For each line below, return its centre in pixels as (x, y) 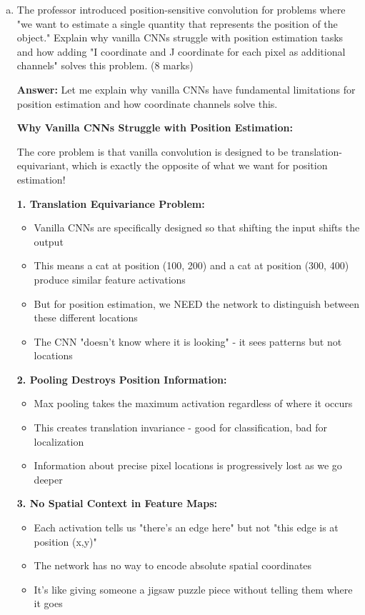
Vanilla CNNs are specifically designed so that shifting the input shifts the (197, 227)
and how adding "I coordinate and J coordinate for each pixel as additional (181, 51)
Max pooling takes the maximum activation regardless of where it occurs (193, 403)
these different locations (86, 317)
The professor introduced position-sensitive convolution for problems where (181, 9)
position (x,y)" (65, 541)
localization (59, 441)
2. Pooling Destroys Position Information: (122, 379)
